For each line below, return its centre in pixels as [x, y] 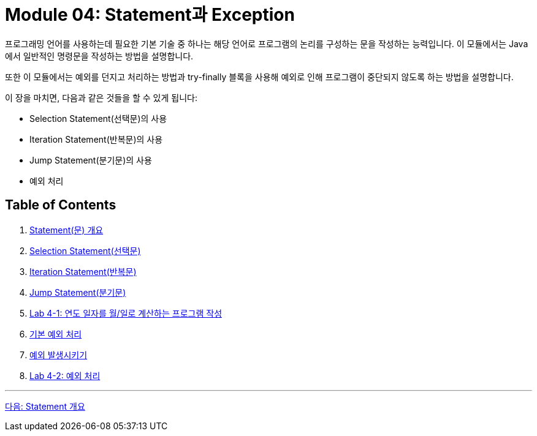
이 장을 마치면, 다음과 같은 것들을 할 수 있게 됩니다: [101, 97]
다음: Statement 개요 [45, 406]
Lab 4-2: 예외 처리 [65, 375]
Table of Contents [61, 205]
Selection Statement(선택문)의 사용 [98, 118]
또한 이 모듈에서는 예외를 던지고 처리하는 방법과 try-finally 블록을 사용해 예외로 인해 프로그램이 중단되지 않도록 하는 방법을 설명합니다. [259, 77]
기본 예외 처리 [56, 334]
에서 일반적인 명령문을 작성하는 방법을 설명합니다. [99, 56]
